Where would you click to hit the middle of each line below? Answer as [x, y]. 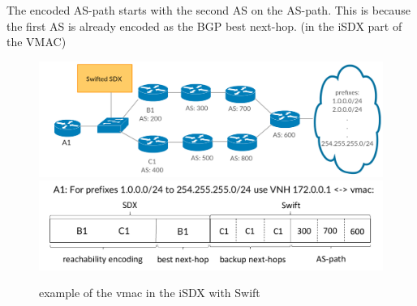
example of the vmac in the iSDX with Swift [150, 293]
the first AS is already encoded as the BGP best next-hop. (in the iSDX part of [204, 25]
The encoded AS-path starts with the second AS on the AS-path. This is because [208, 10]
